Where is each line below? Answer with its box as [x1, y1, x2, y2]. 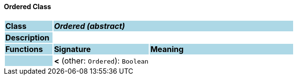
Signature [54, 44, 91, 54]
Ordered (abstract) [54, 21, 125, 31]
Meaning [150, 44, 184, 54]
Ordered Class [4, 2, 52, 11]
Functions [5, 44, 43, 54]
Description [5, 32, 50, 42]
